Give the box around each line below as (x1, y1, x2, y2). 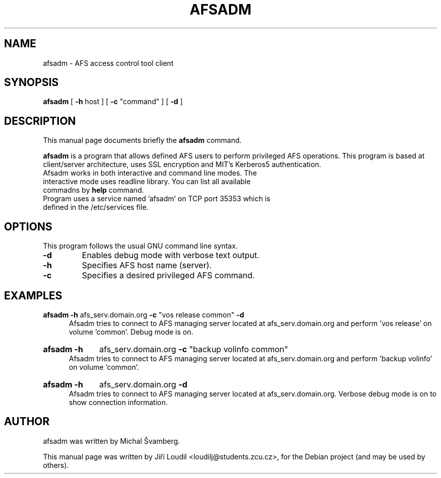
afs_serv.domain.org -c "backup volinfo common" (99, 344, 288, 354)
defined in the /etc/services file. (43, 203, 149, 212)
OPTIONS (4, 220, 52, 233)
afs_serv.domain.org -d (99, 379, 187, 389)
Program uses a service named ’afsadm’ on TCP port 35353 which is (43, 194, 271, 203)
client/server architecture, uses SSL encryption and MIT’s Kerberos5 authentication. (43, 160, 321, 169)
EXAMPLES (4, 289, 62, 302)
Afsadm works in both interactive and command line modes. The (43, 169, 257, 178)
